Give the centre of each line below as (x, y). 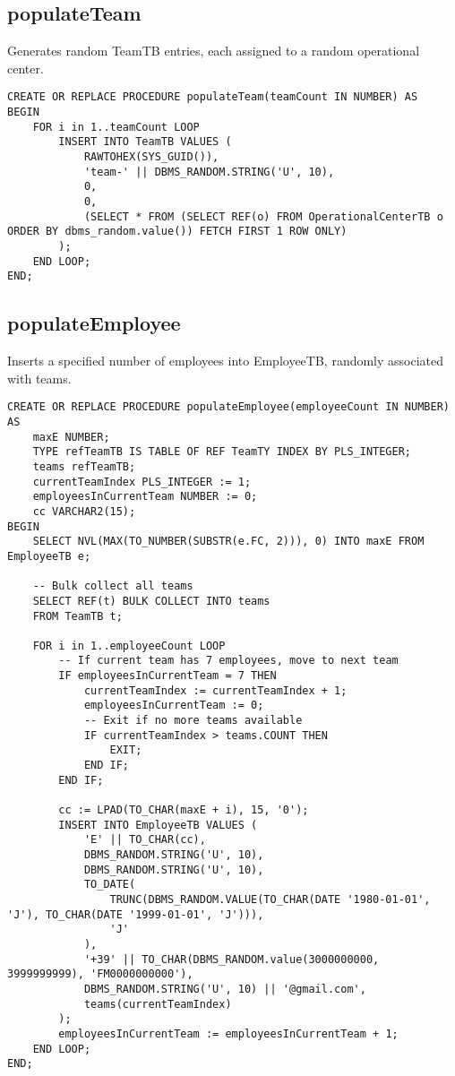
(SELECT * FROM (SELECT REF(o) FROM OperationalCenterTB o (263, 216)
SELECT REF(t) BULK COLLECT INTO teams (151, 601)
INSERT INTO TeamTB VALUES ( (145, 142)
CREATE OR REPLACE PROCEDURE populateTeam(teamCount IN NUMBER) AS (213, 97)
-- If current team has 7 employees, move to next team (228, 661)
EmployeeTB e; (49, 556)
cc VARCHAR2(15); (84, 511)
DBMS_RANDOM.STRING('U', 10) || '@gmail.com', (225, 989)
